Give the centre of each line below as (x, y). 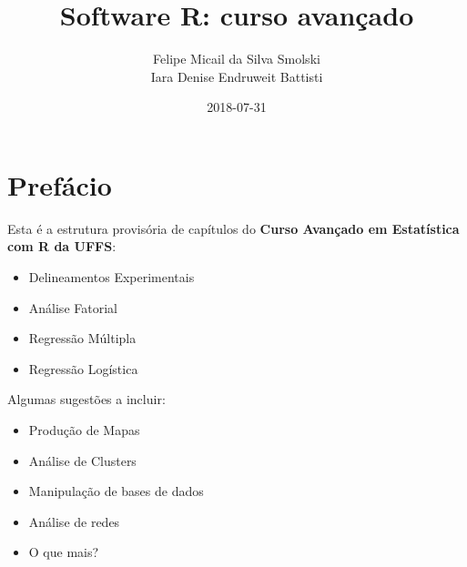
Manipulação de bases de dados (116, 491)
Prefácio (60, 184)
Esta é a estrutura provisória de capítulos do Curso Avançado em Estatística (233, 228)
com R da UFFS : (62, 246)
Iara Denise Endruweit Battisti (237, 76)
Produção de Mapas (84, 430)
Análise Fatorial (73, 307)
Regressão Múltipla (82, 338)
